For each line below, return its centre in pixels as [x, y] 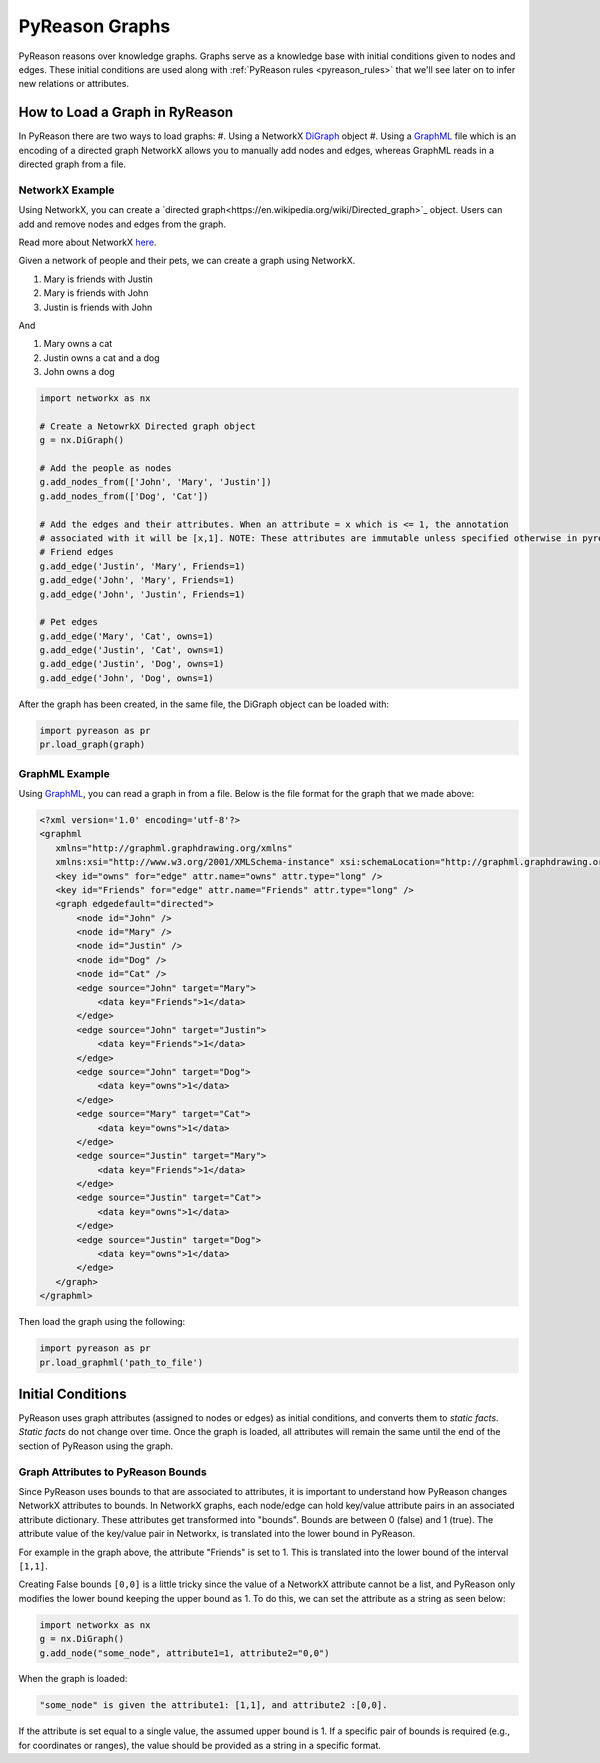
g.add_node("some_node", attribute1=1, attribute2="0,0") [184, 1653]
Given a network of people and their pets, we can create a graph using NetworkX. [187, 261]
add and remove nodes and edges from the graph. [122, 224]
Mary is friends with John [96, 293]
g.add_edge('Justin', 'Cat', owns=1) [132, 650]
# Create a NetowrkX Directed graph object [148, 426]
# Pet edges [69, 622]
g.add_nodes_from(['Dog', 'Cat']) [124, 496]
